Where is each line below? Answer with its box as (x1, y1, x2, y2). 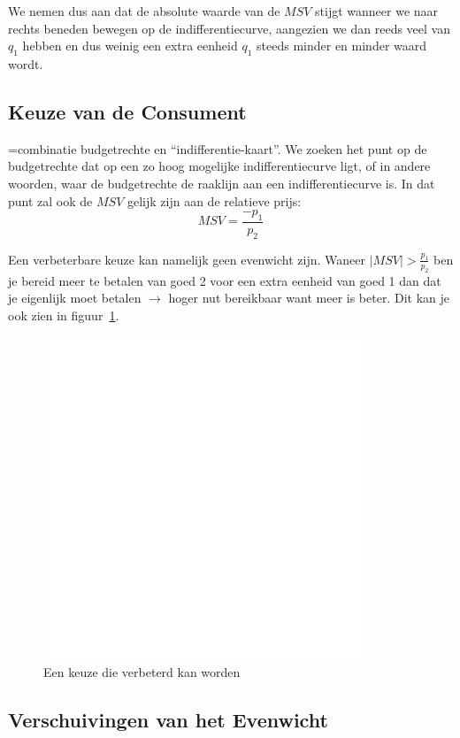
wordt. (8, 54, 43, 73)
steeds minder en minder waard (257, 36, 427, 55)
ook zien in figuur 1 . (8, 305, 119, 324)
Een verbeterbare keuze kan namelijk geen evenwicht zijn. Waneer (8, 250, 365, 268)
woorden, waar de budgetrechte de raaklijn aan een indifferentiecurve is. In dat (8, 173, 435, 192)
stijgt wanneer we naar (315, 2, 439, 19)
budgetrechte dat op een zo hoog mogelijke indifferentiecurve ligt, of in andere (8, 157, 431, 175)
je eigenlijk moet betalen (8, 288, 142, 307)
